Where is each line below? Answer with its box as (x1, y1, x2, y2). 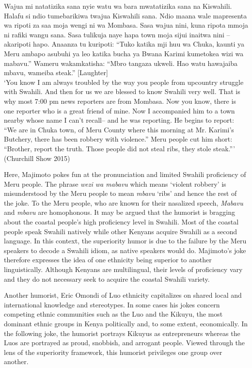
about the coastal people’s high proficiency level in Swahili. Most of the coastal (4, 217, 239, 227)
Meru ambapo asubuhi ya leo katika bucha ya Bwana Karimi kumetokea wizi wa (4, 48, 244, 58)
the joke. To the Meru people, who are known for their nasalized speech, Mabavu (4, 197, 243, 208)
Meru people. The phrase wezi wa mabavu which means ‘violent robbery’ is (4, 178, 226, 189)
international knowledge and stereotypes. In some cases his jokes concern (4, 299, 220, 309)
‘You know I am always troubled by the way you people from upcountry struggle (4, 77, 244, 87)
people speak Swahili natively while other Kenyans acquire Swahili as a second (4, 226, 237, 236)
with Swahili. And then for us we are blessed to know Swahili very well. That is (4, 86, 240, 96)
